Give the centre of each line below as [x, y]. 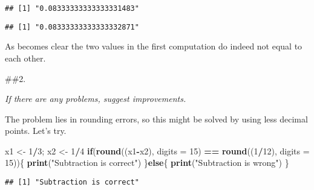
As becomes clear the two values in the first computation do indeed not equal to [154, 46]
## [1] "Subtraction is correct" [72, 182]
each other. [25, 58]
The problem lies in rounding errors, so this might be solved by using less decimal [156, 119]
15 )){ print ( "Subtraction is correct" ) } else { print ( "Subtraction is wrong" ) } [147, 163]
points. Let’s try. [36, 131]
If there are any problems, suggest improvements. [96, 99]
